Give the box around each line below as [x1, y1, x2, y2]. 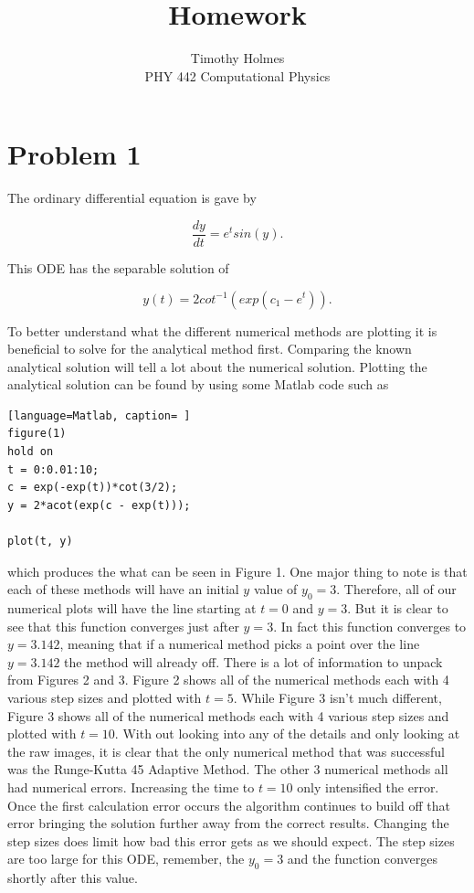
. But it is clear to [347, 599, 448, 618]
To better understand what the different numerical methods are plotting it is [7, 321, 437, 340]
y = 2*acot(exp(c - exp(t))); [7, 498, 191, 512]
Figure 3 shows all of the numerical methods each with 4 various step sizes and [7, 706, 449, 725]
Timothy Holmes [190, 48, 285, 68]
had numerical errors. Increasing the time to [7, 777, 255, 796]
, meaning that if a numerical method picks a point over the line [59, 634, 420, 654]
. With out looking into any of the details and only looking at [114, 724, 460, 743]
